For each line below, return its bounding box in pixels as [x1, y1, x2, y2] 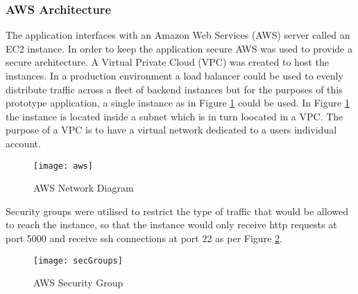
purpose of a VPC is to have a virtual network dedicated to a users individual [6, 122, 337, 137]
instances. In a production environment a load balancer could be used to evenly [6, 68, 343, 82]
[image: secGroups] [33, 255, 123, 266]
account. [6, 136, 41, 150]
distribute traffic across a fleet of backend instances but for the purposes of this [6, 82, 343, 96]
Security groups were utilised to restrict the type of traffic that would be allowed [6, 203, 348, 218]
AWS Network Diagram [33, 181, 134, 195]
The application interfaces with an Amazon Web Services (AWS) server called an [6, 28, 350, 42]
